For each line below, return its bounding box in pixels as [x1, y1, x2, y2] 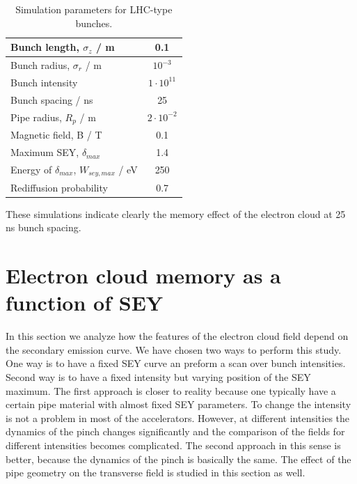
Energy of [10, 162, 52, 176]
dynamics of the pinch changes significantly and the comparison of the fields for [6, 424, 345, 439]
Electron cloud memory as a [6, 261, 281, 290]
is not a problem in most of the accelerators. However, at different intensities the [6, 410, 350, 425]
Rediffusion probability [10, 180, 108, 194]
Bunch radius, [10, 58, 70, 72]
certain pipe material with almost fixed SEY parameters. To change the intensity [6, 397, 351, 412]
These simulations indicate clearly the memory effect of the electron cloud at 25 [6, 206, 346, 221]
